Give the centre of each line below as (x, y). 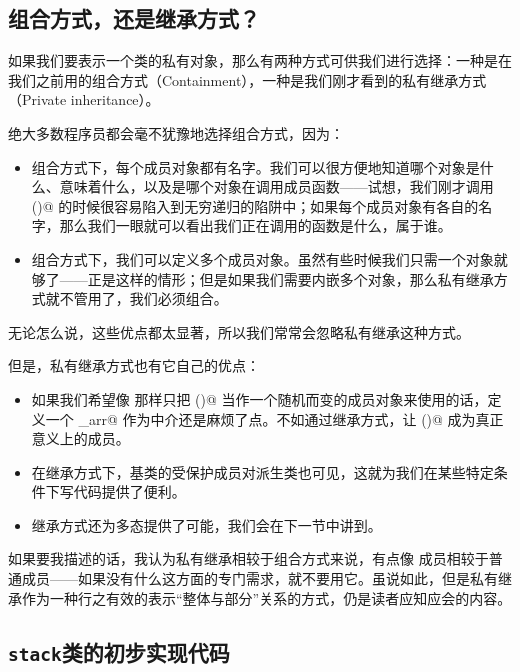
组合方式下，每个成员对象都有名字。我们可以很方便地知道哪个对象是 (255, 166)
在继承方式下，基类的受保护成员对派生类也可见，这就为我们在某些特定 (262, 471)
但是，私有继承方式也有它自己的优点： (134, 365)
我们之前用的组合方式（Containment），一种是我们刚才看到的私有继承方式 (247, 79)
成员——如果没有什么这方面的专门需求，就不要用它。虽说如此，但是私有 (259, 578)
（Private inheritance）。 (84, 99)
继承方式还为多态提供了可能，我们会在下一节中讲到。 (206, 524)
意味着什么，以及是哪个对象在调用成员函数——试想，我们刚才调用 (276, 186)
